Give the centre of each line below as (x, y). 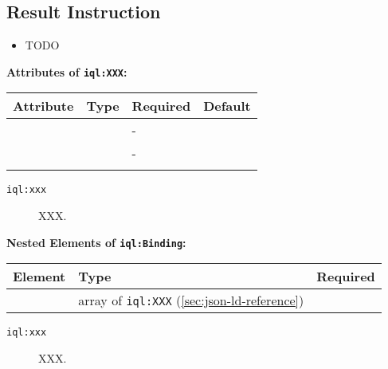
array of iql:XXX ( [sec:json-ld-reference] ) (191, 300)
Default (227, 106)
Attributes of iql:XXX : (67, 71)
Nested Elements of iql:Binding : (96, 242)
